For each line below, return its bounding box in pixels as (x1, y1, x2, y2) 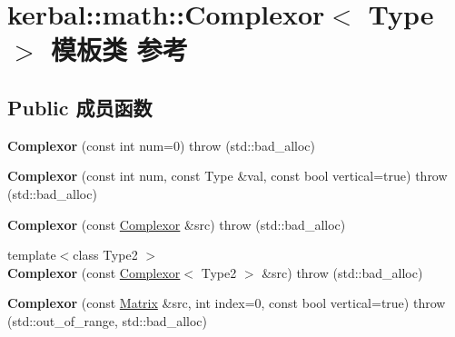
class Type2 (73, 245, 138, 264)
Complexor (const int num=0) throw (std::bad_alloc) (7, 135, 316, 154)
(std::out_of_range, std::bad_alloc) (7, 311, 207, 330)
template (7, 245, 56, 264)
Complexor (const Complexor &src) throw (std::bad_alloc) (7, 214, 346, 233)
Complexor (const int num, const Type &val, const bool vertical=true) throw (7, 166, 448, 185)
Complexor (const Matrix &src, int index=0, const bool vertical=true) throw (7, 293, 446, 312)
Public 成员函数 (7, 93, 153, 121)
